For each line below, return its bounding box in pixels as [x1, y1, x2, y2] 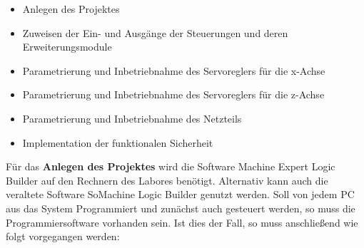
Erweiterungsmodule [22, 39, 112, 54]
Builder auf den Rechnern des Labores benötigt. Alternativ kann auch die [6, 172, 328, 187]
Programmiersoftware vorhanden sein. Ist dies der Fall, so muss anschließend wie [6, 215, 358, 229]
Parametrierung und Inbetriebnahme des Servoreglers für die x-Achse [22, 63, 325, 78]
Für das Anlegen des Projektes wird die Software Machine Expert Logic [6, 159, 335, 174]
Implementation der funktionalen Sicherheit [22, 135, 213, 150]
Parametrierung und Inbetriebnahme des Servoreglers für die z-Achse [22, 87, 325, 102]
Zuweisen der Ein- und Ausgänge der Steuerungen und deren [22, 25, 288, 40]
